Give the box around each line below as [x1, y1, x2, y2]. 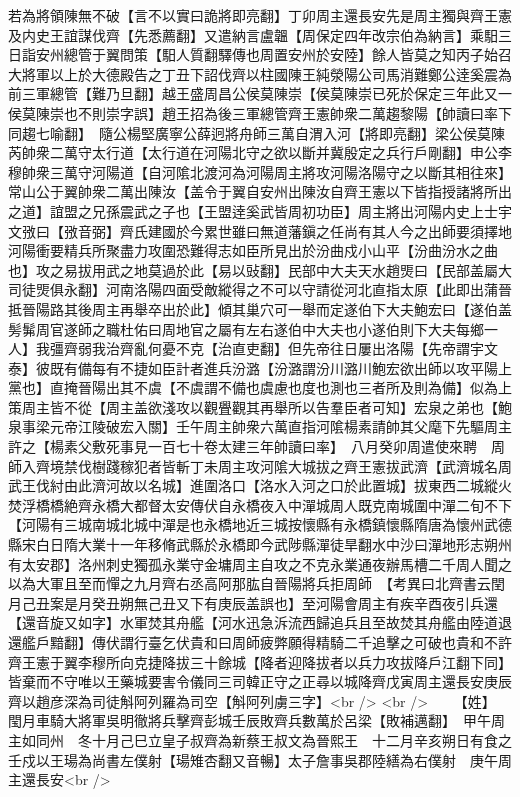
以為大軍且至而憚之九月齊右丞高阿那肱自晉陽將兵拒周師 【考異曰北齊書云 [8, 573, 491, 594]
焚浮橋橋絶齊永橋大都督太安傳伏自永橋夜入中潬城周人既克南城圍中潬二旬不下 [8, 494, 512, 515]
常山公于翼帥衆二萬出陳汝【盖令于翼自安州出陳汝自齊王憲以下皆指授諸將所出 [8, 181, 512, 202]
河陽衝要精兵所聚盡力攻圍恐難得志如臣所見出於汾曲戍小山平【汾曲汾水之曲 [8, 240, 498, 261]
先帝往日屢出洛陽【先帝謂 [301, 338, 470, 359]
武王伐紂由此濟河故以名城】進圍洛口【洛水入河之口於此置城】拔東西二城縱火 [8, 475, 512, 496]
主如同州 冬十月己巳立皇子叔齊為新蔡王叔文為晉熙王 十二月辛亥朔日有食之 [8, 729, 512, 750]
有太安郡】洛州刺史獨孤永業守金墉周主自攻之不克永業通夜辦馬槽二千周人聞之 [8, 553, 512, 574]
